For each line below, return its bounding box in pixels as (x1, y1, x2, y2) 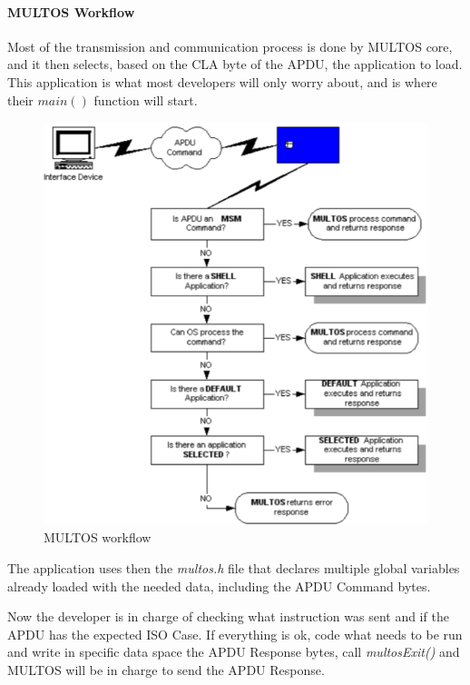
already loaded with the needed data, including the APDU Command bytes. (7, 576, 431, 595)
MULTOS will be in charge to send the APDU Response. (7, 660, 325, 679)
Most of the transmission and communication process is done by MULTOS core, (7, 36, 453, 55)
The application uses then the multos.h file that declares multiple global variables (7, 558, 460, 577)
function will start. (93, 90, 198, 109)
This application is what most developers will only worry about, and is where (7, 72, 437, 91)
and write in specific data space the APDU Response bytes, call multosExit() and (7, 642, 460, 661)
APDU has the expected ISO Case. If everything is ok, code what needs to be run (7, 624, 463, 643)
